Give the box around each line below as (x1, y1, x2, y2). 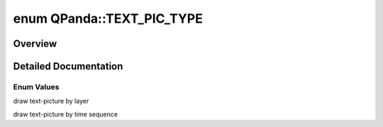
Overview (13, 38, 57, 50)
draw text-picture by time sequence (13, 110, 118, 118)
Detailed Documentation (13, 60, 123, 72)
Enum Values (13, 82, 60, 92)
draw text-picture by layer (13, 96, 89, 106)
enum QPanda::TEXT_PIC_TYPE (13, 11, 204, 26)
